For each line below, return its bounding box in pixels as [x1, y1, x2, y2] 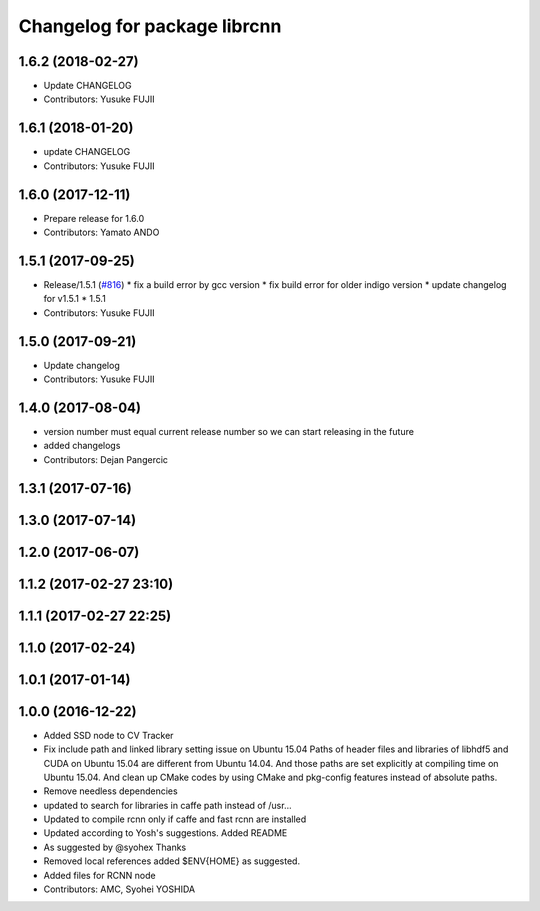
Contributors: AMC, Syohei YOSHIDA [43, 883, 195, 895]
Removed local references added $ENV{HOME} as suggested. [43, 855, 300, 867]
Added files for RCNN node [43, 869, 156, 881]
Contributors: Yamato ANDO [43, 226, 160, 239]
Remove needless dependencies [43, 785, 179, 797]
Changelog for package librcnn [18, 15, 282, 37]
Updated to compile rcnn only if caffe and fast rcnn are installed [43, 813, 307, 825]
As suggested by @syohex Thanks [43, 841, 187, 853]
